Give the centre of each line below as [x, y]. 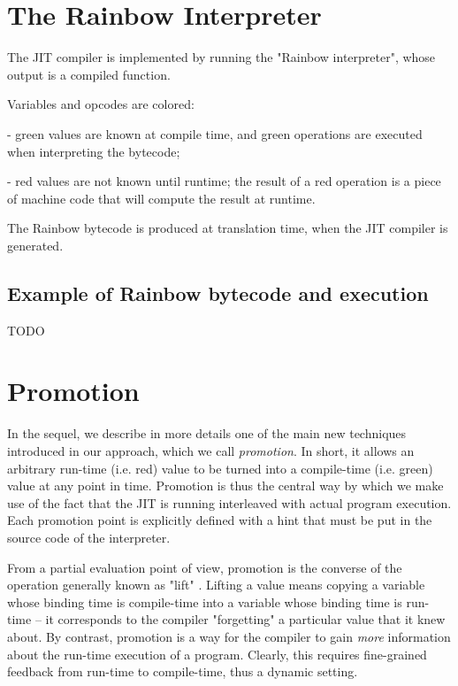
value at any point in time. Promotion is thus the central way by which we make [225, 486]
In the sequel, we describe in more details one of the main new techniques [207, 433]
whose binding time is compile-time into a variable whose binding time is [205, 601]
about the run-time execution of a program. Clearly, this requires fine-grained [217, 654]
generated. [35, 245]
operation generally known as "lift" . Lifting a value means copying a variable [216, 585]
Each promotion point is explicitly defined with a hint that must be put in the [220, 520]
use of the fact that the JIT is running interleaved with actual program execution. [229, 502]
